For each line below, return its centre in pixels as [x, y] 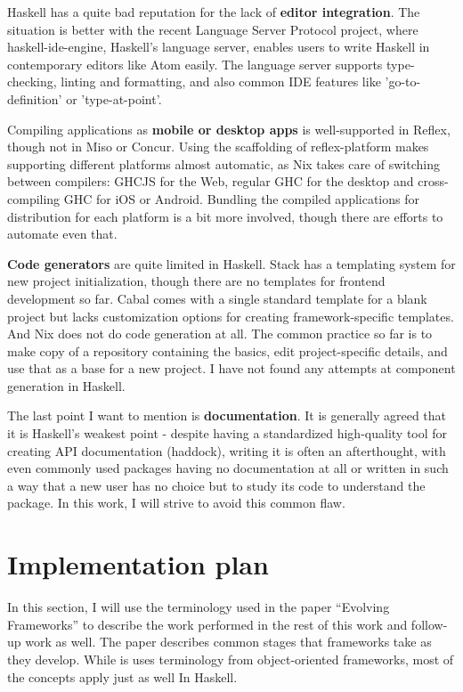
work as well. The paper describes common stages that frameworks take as [228, 642]
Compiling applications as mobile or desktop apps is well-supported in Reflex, [229, 129]
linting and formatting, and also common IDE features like [221, 81]
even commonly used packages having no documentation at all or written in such [228, 468]
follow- [429, 624]
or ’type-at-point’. [114, 98]
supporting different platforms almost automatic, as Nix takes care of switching [223, 163]
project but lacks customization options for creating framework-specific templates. [231, 316]
